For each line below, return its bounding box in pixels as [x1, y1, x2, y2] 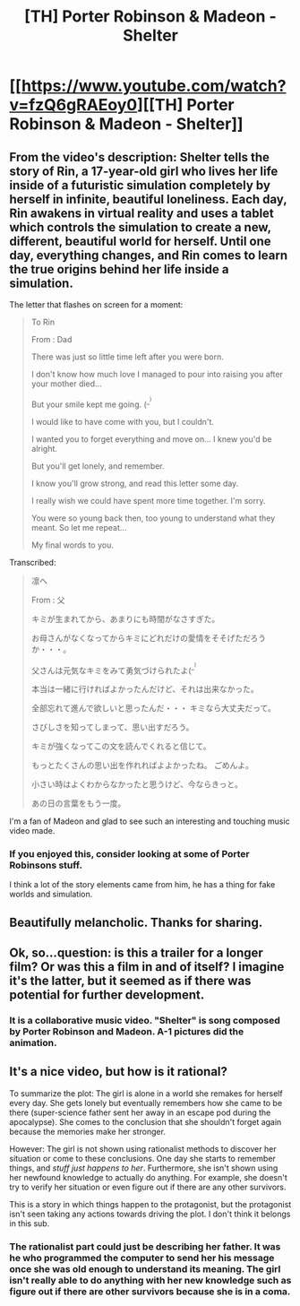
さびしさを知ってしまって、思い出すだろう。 [30, 722, 194, 732]
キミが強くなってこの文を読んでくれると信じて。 [30, 741, 211, 752]
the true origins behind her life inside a [9, 262, 229, 277]
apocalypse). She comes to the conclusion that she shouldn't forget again [9, 1116, 282, 1127]
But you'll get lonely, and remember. [30, 460, 165, 471]
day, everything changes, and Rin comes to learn [9, 247, 288, 263]
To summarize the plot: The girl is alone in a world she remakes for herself [9, 1087, 284, 1099]
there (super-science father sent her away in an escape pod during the [9, 1107, 271, 1118]
